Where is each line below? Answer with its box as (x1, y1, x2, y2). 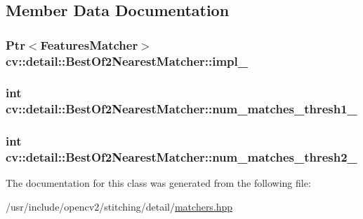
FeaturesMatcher (40, 36, 138, 53)
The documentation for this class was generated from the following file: (6, 176, 311, 190)
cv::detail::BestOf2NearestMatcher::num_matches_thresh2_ (6, 148, 357, 166)
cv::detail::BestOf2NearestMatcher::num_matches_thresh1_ (6, 100, 357, 118)
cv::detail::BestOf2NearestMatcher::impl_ (6, 52, 248, 69)
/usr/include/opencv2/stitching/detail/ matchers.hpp (6, 199, 233, 214)
